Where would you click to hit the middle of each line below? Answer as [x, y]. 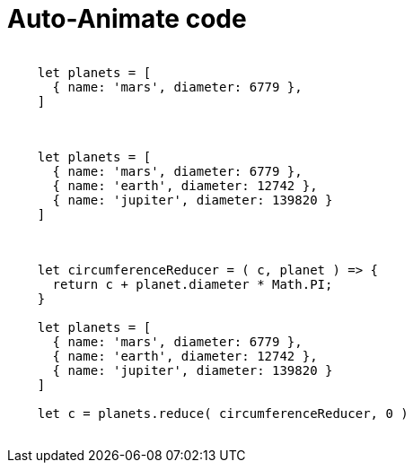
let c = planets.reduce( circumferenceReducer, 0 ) [223, 413]
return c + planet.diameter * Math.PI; [193, 284]
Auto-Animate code [127, 19]
